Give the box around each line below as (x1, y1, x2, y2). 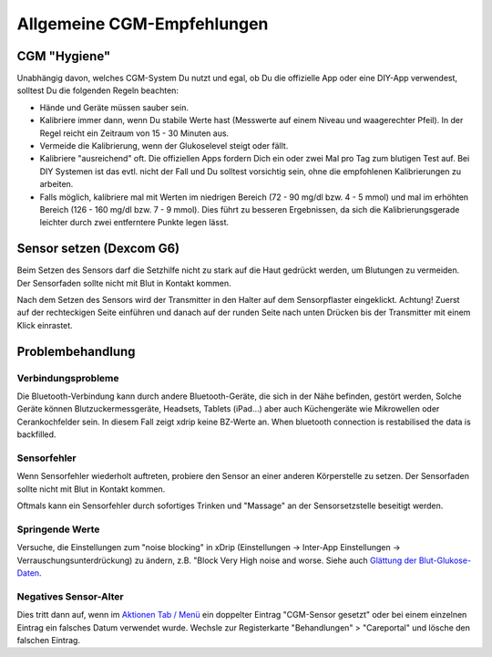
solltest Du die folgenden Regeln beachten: (16, 85, 179, 96)
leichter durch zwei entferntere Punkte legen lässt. (39, 217, 230, 228)
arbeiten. (39, 179, 74, 190)
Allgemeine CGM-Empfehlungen (16, 14, 269, 34)
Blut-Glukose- (418, 555, 472, 566)
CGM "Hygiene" (16, 48, 111, 64)
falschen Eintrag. (16, 634, 81, 645)
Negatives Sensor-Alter (16, 589, 124, 602)
